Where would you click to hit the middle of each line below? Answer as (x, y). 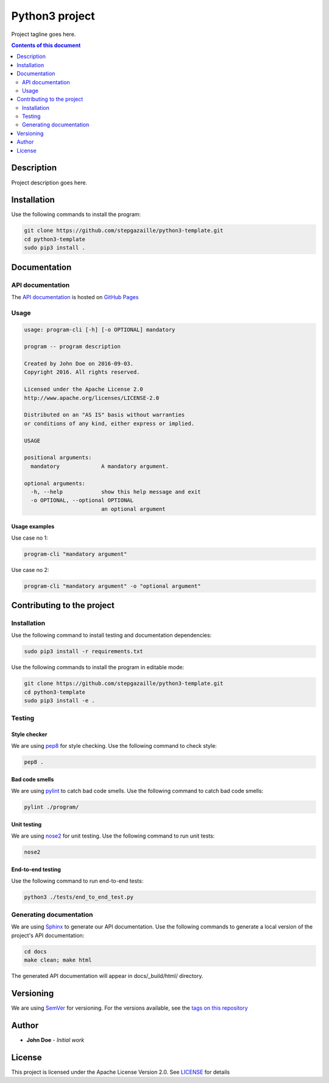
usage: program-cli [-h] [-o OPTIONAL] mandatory (100, 329)
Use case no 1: (30, 538)
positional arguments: (58, 458)
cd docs (35, 951)
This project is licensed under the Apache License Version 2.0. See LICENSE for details (121, 1072)
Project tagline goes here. (44, 34)
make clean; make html (58, 960)
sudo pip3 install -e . (60, 701)
